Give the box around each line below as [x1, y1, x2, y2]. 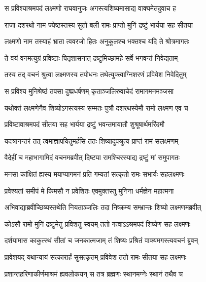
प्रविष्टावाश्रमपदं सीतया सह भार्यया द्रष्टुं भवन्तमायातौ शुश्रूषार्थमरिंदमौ [4, 119, 165, 129]
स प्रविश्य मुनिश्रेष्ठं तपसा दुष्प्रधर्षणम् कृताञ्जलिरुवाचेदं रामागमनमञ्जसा [4, 85, 174, 96]
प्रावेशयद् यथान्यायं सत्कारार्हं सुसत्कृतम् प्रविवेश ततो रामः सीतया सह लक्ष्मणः [4, 251, 187, 262]
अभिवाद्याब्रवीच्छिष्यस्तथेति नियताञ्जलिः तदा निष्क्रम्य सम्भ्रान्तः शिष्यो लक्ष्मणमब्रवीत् [4, 202, 201, 212]
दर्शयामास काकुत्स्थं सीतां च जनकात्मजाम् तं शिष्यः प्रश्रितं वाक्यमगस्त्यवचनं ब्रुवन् [4, 235, 198, 245]
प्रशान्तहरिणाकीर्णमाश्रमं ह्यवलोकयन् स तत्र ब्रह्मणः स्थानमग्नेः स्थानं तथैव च [4, 268, 183, 279]
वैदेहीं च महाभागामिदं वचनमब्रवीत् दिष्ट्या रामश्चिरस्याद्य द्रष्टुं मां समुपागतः [4, 152, 180, 162]
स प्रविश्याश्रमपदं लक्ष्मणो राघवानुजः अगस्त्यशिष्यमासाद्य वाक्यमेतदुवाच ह [4, 3, 176, 13]
